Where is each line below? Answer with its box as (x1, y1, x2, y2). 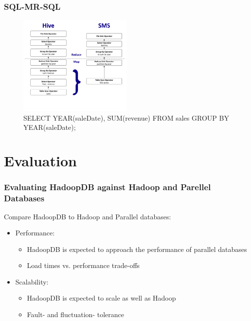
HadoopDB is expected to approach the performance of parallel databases (27, 244, 247, 254)
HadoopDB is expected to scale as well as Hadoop (27, 293, 176, 303)
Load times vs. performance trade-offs (27, 260, 140, 270)
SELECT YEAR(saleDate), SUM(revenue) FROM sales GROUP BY (23, 112, 229, 123)
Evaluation (4, 151, 77, 171)
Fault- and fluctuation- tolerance (27, 309, 124, 320)
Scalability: (15, 276, 49, 286)
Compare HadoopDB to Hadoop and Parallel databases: (4, 211, 171, 221)
